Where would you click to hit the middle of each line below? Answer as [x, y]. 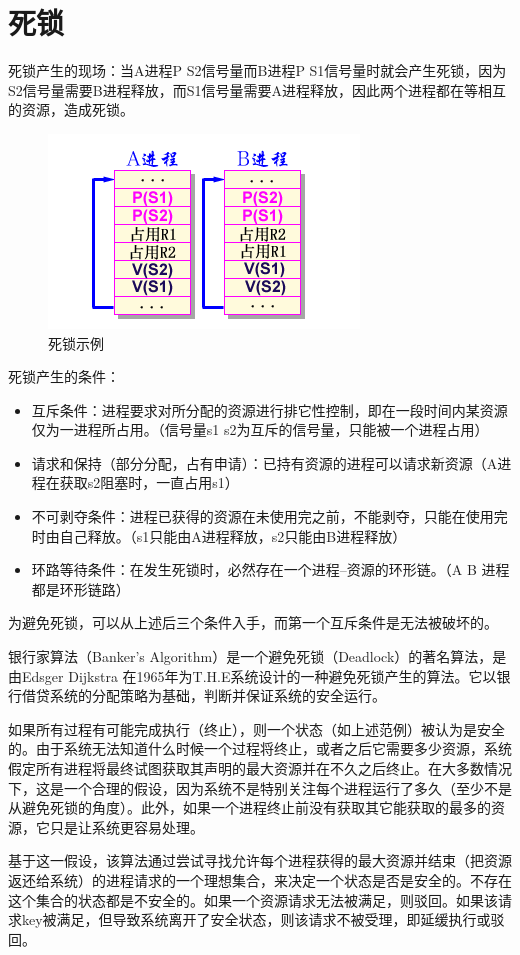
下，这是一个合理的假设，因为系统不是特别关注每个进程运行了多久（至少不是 [260, 787]
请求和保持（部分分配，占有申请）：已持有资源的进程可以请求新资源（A [264, 462]
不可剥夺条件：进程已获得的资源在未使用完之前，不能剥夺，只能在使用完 [269, 516]
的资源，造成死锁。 [71, 109]
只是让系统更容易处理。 [126, 826]
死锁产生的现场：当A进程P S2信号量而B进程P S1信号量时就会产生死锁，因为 [257, 70]
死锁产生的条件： [64, 376]
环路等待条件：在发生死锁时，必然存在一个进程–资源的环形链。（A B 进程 [270, 569]
